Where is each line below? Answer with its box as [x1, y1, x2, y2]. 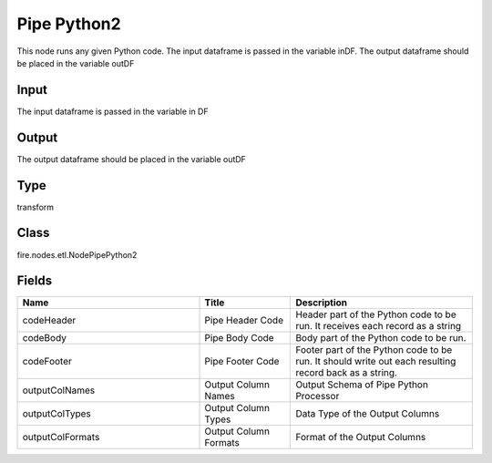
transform [16, 201, 55, 212]
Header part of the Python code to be [295, 308, 456, 321]
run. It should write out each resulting [295, 355, 456, 368]
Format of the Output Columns [295, 431, 426, 444]
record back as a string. [295, 366, 398, 379]
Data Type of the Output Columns [295, 407, 440, 420]
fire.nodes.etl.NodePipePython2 [16, 249, 138, 260]
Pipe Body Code [204, 332, 274, 345]
